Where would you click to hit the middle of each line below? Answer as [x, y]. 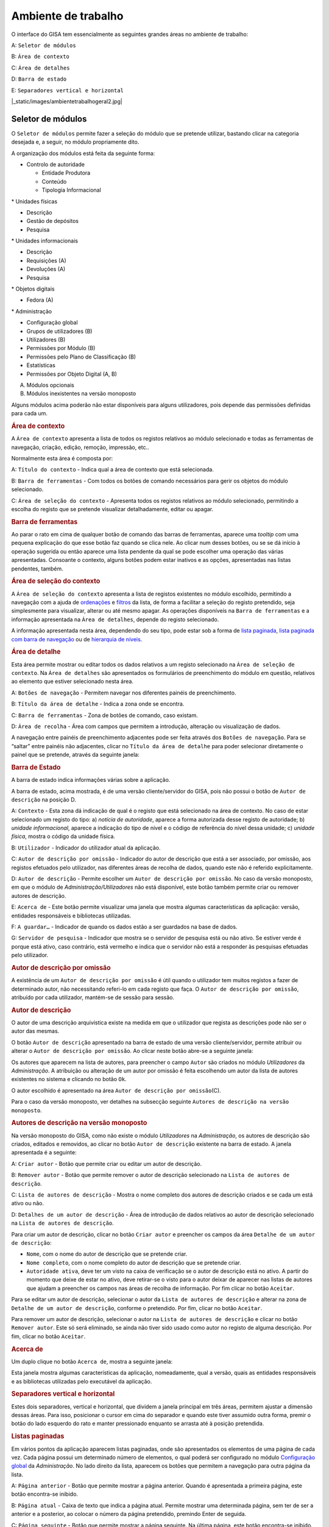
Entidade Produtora [66, 173]
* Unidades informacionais [45, 241]
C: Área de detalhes [41, 68]
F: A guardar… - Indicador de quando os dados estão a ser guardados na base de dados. [124, 927]
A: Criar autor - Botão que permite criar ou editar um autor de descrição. [107, 1164]
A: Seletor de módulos [44, 45]
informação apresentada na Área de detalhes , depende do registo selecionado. [115, 619]
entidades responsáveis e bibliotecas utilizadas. [71, 916]
